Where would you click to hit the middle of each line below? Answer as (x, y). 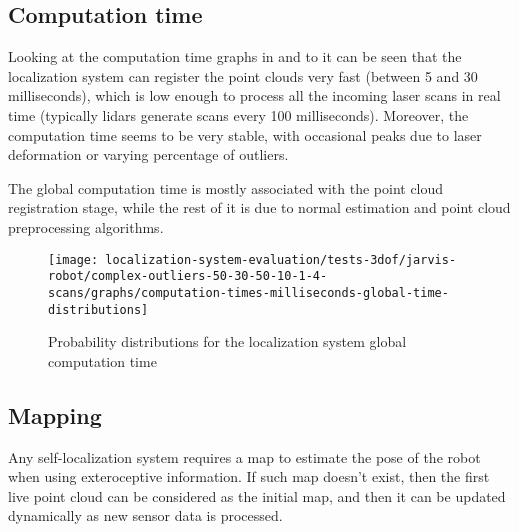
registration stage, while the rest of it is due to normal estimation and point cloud (259, 207)
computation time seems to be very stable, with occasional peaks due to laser (245, 134)
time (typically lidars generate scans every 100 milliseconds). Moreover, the (238, 114)
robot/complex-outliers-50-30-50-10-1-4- (188, 276)
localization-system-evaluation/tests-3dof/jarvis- (281, 259)
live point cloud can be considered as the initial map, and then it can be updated (257, 495)
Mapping (55, 414)
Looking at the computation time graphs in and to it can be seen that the (235, 56)
